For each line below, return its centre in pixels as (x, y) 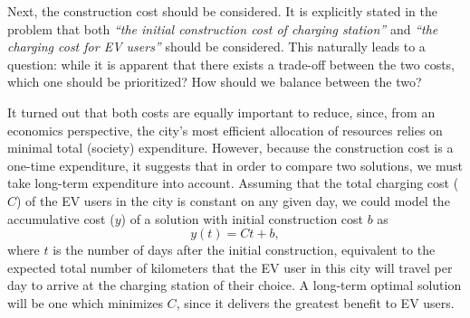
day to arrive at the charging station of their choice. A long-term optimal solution (235, 285)
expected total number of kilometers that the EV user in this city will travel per (230, 267)
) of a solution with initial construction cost (242, 218)
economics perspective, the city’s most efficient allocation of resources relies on (225, 130)
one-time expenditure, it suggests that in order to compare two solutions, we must (235, 165)
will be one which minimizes (85, 302)
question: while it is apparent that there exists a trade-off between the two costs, (231, 64)
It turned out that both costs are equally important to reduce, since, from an (221, 112)
